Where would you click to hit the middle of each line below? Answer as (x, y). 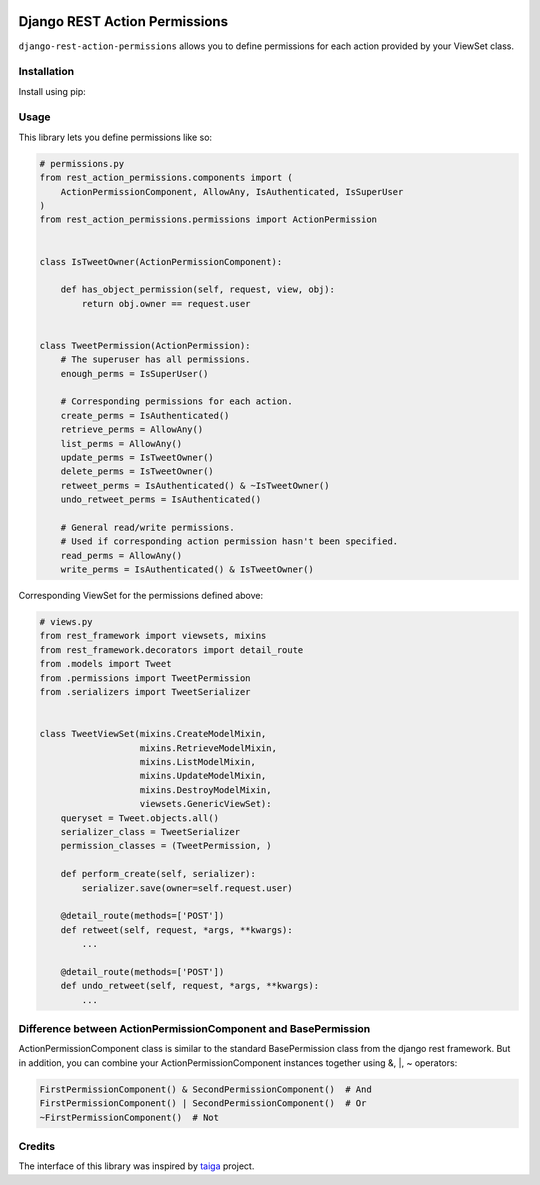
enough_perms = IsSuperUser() (134, 373)
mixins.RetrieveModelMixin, (208, 748)
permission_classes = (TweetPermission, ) (166, 846)
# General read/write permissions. (147, 527)
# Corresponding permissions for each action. (177, 401)
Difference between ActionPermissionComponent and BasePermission (194, 1028)
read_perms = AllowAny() (121, 555)
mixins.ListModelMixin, (198, 761)
